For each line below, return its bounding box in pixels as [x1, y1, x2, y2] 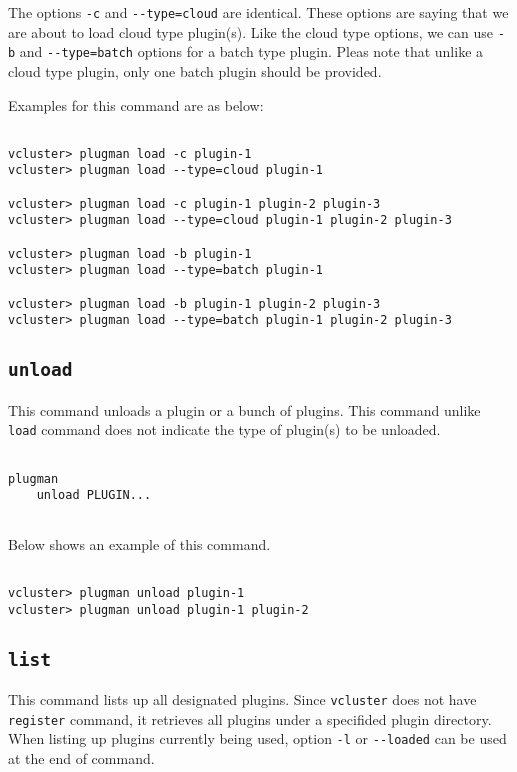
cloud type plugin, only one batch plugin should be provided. [8, 60, 382, 81]
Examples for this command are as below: [8, 94, 264, 115]
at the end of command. [8, 748, 155, 768]
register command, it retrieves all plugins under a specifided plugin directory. [8, 708, 492, 729]
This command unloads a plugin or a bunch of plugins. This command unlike [8, 399, 481, 420]
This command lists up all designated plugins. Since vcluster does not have [8, 689, 477, 710]
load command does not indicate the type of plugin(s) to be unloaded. [8, 419, 441, 440]
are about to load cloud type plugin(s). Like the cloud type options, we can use [8, 21, 494, 42]
